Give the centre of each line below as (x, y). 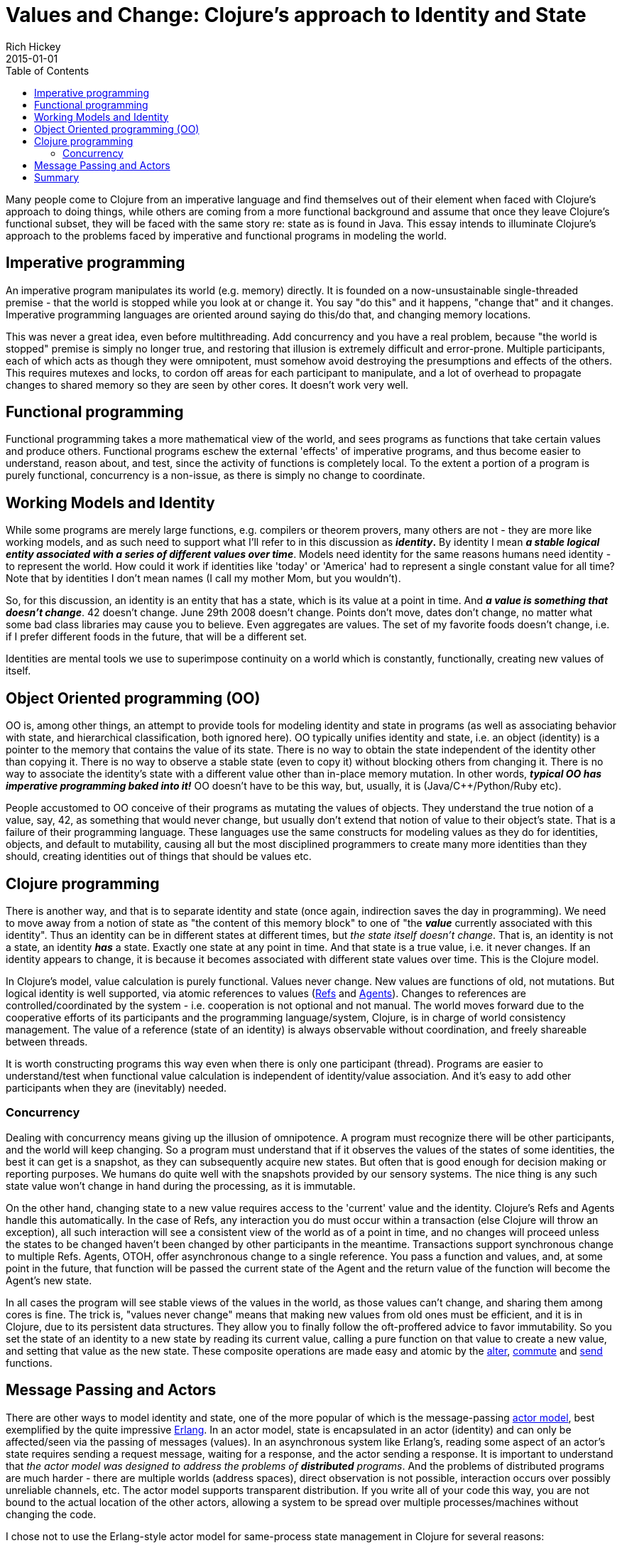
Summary (57, 177)
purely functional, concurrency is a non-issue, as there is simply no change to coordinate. (215, 475)
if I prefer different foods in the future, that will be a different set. (157, 637)
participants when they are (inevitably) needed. (116, 1087)
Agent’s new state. (49, 1280)
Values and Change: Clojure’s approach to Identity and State (296, 15)
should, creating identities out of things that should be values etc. (159, 856)
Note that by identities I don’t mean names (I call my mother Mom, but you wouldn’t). (203, 579)
